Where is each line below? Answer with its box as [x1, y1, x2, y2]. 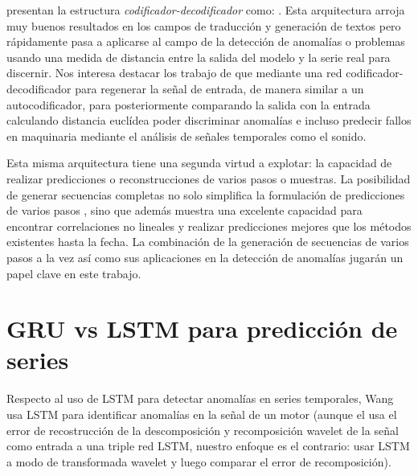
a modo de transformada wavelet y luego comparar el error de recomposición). [6, 453, 391, 470]
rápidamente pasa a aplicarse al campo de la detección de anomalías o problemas [6, 33, 405, 50]
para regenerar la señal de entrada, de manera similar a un [75, 80, 364, 96]
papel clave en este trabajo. [6, 265, 141, 281]
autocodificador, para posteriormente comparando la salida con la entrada [6, 96, 371, 113]
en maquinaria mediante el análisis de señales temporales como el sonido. [6, 127, 367, 144]
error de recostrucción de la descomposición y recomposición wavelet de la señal [6, 421, 399, 438]
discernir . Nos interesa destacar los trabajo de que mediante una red [6, 64, 342, 81]
